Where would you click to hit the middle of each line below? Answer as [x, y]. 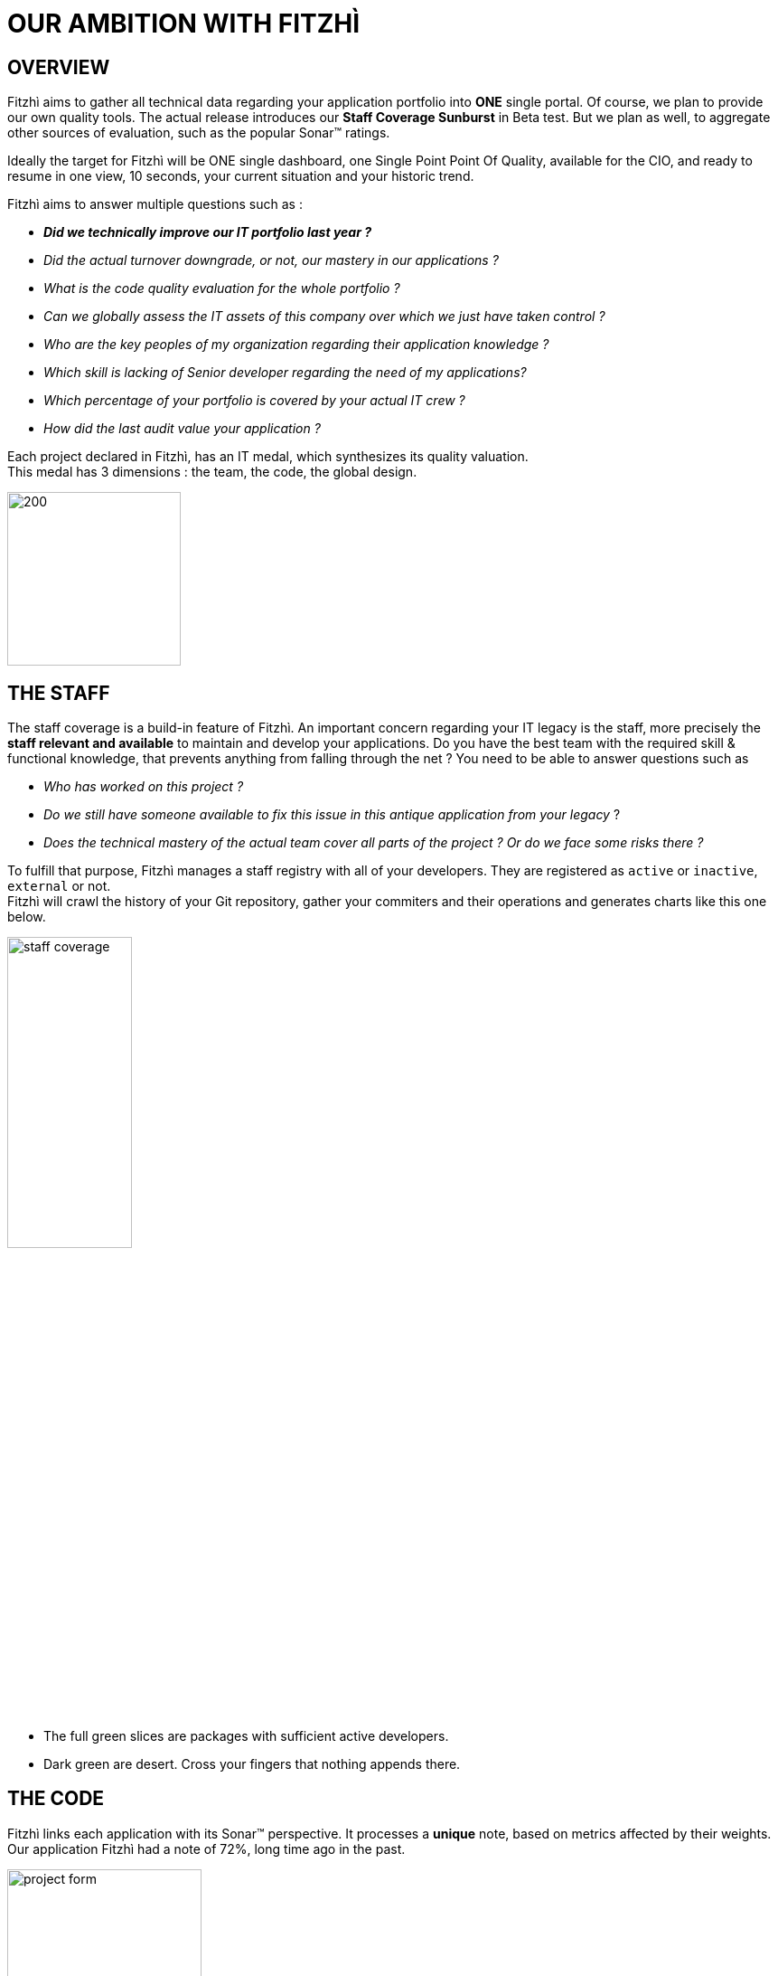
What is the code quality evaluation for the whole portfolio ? [222, 288]
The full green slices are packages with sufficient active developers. [246, 1735]
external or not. [59, 886]
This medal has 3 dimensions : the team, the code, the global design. [212, 472]
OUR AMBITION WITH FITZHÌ [184, 24]
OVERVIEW [59, 67]
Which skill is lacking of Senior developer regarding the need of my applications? [285, 373]
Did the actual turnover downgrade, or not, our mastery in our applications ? [271, 260]
